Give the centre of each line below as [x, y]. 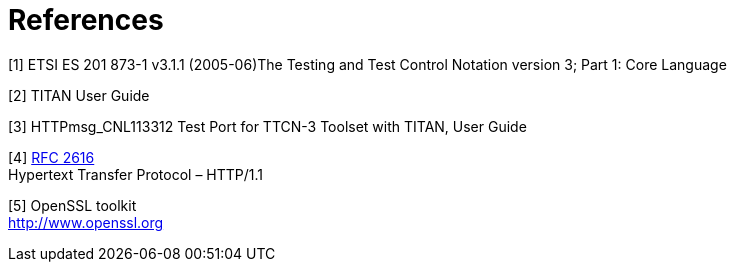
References [86, 20]
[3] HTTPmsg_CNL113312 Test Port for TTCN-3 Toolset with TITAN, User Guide [267, 126]
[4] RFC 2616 [51, 157]
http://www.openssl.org [86, 222]
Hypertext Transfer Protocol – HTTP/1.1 [136, 174]
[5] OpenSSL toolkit [72, 205]
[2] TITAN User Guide [79, 95]
